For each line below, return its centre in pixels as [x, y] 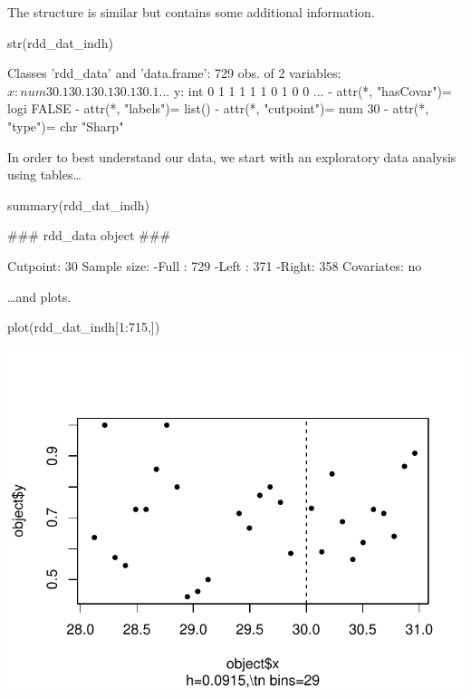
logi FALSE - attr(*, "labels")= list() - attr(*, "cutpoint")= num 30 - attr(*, [218, 108]
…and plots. [39, 296]
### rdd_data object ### [89, 235]
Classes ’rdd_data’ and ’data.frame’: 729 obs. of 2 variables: [174, 73]
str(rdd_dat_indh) [60, 42]
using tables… [44, 174]
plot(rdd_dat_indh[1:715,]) [84, 327]
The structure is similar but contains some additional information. [191, 12]
